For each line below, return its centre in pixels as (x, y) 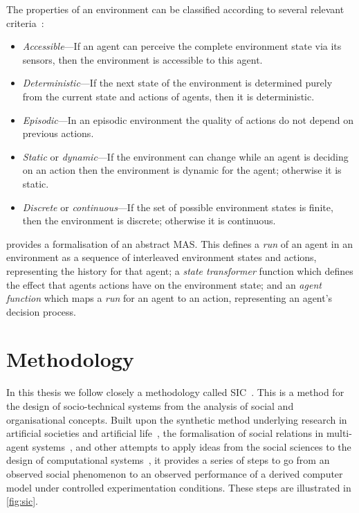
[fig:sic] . (22, 501)
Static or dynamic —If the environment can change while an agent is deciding (185, 156)
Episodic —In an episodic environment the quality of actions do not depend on (188, 119)
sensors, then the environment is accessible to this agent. (142, 59)
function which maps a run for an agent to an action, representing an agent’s (169, 298)
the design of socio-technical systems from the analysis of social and (150, 406)
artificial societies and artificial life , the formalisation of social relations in (165, 433)
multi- (339, 433)
